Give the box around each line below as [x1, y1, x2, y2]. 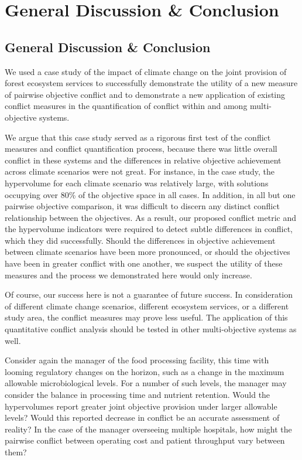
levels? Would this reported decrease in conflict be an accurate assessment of [5, 411, 280, 424]
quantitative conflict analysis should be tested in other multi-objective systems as [5, 323, 297, 335]
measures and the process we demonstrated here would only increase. [5, 268, 252, 281]
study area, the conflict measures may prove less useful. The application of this [5, 311, 288, 323]
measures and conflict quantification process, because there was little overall [5, 142, 277, 155]
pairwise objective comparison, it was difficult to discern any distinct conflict [5, 200, 280, 212]
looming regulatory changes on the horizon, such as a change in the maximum [5, 365, 284, 377]
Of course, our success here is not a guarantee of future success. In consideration [5, 288, 293, 301]
